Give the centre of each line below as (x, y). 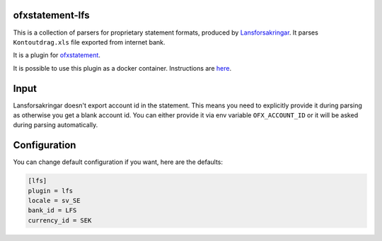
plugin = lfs (51, 190)
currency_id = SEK (60, 220)
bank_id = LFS (52, 211)
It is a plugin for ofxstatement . (57, 55)
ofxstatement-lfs (51, 15)
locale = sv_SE (54, 201)
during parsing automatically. (56, 125)
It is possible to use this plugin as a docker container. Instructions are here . (122, 68)
